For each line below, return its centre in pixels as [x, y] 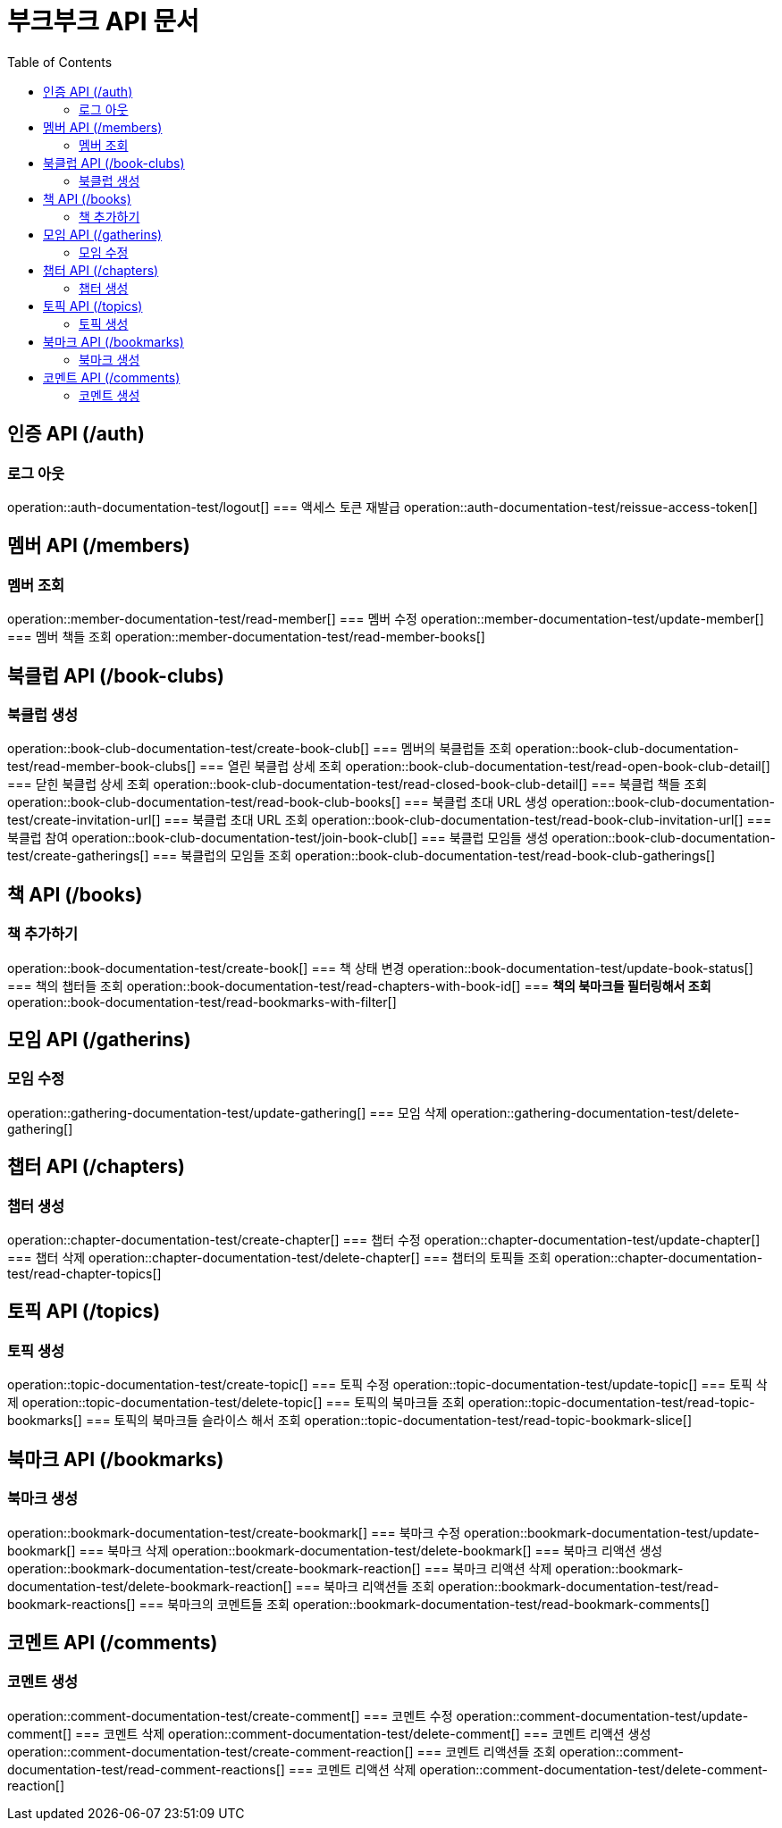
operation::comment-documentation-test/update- [602, 1715]
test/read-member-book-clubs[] [102, 767]
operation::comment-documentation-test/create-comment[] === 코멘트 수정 [230, 1715]
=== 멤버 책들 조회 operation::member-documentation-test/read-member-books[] [246, 637]
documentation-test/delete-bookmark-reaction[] [150, 1586]
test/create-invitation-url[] [84, 820]
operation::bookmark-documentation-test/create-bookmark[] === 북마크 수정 [234, 1532]
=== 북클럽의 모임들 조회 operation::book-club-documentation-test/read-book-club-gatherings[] [434, 856]
